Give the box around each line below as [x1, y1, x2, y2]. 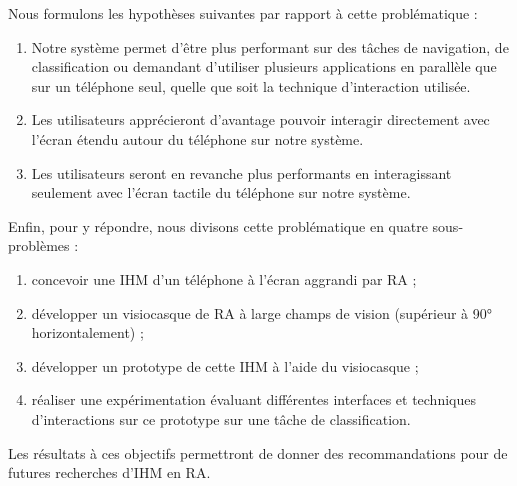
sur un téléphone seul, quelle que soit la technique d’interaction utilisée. [31, 75, 471, 96]
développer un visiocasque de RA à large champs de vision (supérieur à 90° [31, 302, 492, 323]
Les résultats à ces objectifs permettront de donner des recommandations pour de [8, 442, 508, 463]
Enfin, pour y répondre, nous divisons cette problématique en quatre [8, 215, 428, 236]
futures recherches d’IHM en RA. [8, 462, 211, 483]
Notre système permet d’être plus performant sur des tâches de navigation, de [31, 36, 509, 57]
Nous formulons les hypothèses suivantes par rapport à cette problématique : [8, 3, 478, 23]
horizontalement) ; [31, 322, 144, 343]
